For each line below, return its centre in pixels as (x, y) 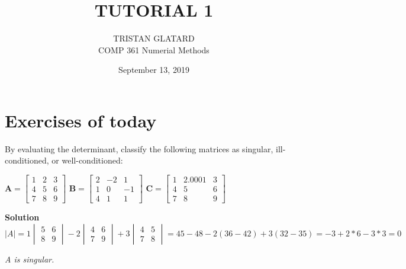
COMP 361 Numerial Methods (154, 49)
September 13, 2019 (154, 70)
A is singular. (30, 259)
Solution (22, 217)
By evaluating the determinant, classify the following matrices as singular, (139, 148)
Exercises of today (81, 120)
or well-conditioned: (87, 160)
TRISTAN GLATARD (154, 38)
